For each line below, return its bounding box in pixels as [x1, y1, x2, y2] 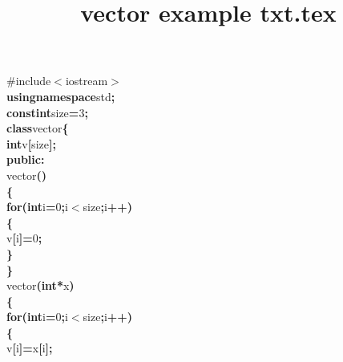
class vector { [6, 120, 69, 136]
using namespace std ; [6, 87, 115, 104]
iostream [65, 72, 108, 89]
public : [6, 151, 45, 168]
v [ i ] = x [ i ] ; [6, 340, 53, 356]
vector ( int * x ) [6, 277, 75, 294]
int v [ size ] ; [6, 135, 56, 152]
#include [6, 72, 51, 89]
